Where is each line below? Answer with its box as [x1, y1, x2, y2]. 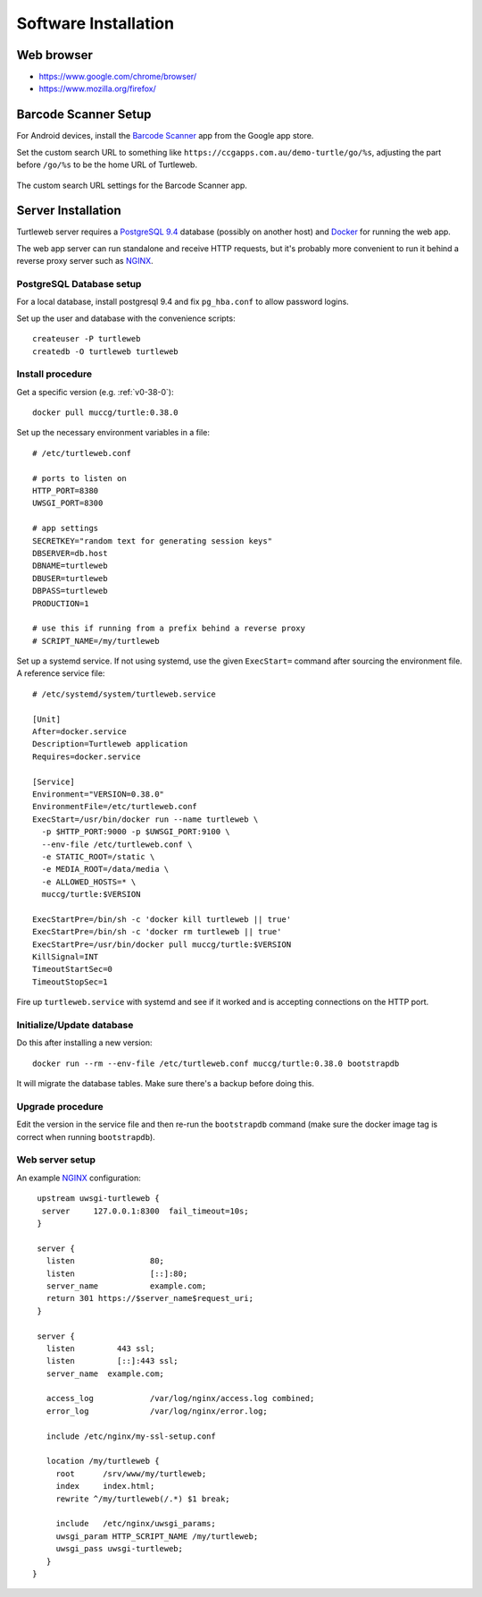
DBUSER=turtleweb [32, 573, 108, 583]
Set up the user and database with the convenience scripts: [16, 313, 236, 324]
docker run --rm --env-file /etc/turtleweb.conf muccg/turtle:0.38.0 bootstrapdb [32, 1058, 400, 1069]
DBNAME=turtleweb [32, 561, 108, 571]
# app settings [32, 523, 99, 534]
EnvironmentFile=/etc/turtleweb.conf [32, 801, 198, 812]
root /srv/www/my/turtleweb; [55, 1468, 207, 1479]
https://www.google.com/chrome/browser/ [38, 72, 196, 82]
